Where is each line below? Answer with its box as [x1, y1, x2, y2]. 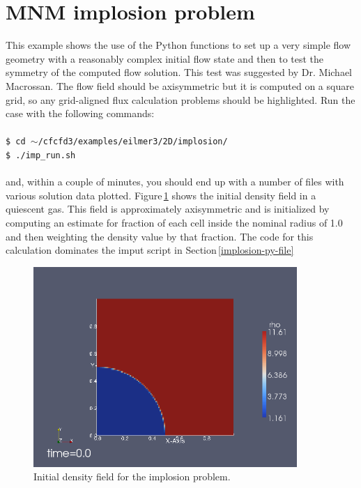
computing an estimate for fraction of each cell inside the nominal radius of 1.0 [6, 215, 343, 229]
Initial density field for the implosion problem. [33, 469, 231, 484]
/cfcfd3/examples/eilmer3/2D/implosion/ [38, 137, 228, 147]
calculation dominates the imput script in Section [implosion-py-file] [6, 243, 294, 257]
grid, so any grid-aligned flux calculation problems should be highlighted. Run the [6, 92, 355, 107]
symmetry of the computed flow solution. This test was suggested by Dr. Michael [6, 65, 352, 79]
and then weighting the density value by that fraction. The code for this [6, 229, 314, 243]
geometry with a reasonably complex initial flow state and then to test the [6, 51, 324, 66]
